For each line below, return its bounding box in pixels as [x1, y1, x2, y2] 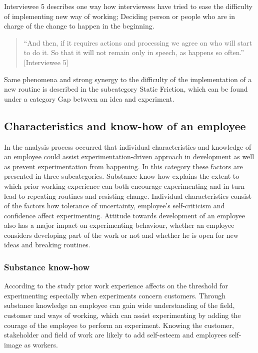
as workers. [24, 339, 58, 349]
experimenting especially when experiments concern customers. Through [4, 290, 226, 300]
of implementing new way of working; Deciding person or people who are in [4, 11, 235, 21]
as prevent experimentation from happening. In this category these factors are [4, 161, 243, 171]
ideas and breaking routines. [4, 239, 90, 250]
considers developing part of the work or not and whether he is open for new [4, 229, 239, 240]
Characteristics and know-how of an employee [4, 118, 246, 133]
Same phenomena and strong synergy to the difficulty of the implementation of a [4, 74, 252, 84]
